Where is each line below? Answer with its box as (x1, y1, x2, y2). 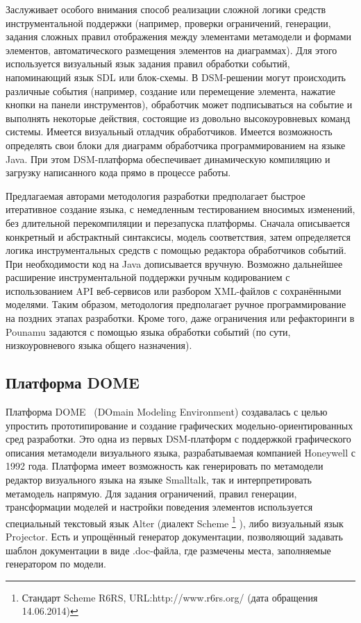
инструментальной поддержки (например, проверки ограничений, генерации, (6, 15, 331, 30)
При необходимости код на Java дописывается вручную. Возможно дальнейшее (6, 256, 343, 271)
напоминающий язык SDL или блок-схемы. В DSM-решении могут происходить (6, 69, 346, 84)
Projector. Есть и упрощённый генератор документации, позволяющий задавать (6, 529, 343, 544)
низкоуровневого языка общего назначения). (6, 338, 192, 352)
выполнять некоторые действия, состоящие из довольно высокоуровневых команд (6, 110, 351, 125)
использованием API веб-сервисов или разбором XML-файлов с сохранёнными (6, 283, 342, 298)
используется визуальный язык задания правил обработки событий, (6, 56, 290, 71)
